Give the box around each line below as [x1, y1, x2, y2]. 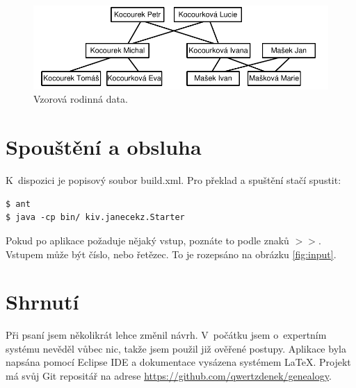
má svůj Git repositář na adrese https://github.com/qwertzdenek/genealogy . [6, 369, 332, 383]
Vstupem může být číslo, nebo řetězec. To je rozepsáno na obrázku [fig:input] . [6, 246, 337, 261]
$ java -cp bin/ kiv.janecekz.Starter [6, 212, 185, 223]
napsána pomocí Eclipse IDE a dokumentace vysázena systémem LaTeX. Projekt [6, 355, 351, 369]
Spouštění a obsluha [6, 133, 202, 161]
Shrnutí [6, 287, 79, 316]
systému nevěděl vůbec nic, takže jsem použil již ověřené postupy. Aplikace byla [6, 341, 346, 355]
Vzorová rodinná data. [33, 92, 128, 106]
